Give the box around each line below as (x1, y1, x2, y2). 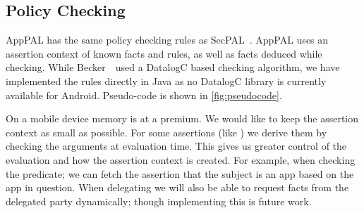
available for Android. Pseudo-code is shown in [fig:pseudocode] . (6, 87, 282, 102)
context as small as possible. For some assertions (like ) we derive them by (6, 124, 327, 139)
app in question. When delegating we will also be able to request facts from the (6, 180, 349, 195)
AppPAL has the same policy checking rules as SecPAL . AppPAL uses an (6, 32, 329, 47)
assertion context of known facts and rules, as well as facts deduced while (6, 46, 322, 60)
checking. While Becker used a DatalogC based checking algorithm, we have (6, 60, 340, 75)
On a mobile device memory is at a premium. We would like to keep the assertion (6, 111, 359, 126)
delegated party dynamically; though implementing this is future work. (6, 193, 312, 208)
